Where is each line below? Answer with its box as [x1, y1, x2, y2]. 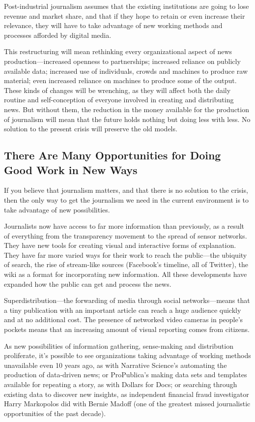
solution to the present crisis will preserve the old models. [4, 123, 177, 134]
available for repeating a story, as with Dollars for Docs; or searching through [4, 379, 237, 389]
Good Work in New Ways [4, 162, 138, 177]
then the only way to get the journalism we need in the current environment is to [4, 194, 249, 205]
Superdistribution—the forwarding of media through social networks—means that [4, 295, 250, 305]
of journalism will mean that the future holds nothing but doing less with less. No [4, 114, 251, 124]
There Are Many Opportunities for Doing [4, 148, 221, 163]
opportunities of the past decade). [4, 408, 106, 418]
